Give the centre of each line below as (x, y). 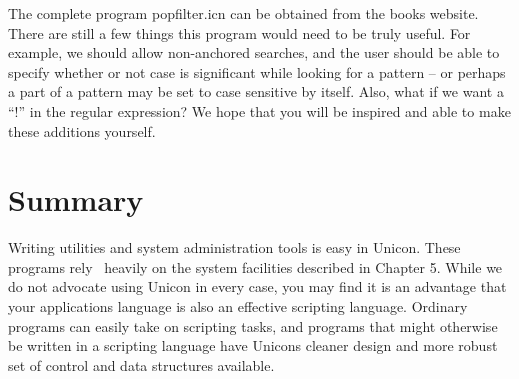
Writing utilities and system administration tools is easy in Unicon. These (234, 247)
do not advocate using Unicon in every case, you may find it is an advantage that (257, 286)
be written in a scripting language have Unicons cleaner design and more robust (253, 345)
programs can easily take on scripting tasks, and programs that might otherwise (253, 325)
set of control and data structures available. (141, 364)
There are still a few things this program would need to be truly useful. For (239, 32)
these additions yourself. (82, 130)
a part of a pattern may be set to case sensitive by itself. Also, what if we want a (256, 91)
